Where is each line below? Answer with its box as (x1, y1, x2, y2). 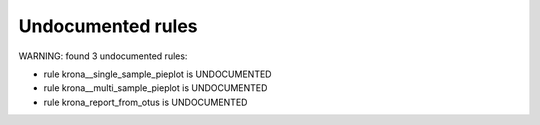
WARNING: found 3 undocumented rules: (18, 50, 188, 62)
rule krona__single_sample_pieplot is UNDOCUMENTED (43, 68, 272, 80)
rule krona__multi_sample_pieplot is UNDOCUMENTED (43, 82, 268, 94)
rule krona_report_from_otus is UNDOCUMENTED (43, 96, 248, 108)
